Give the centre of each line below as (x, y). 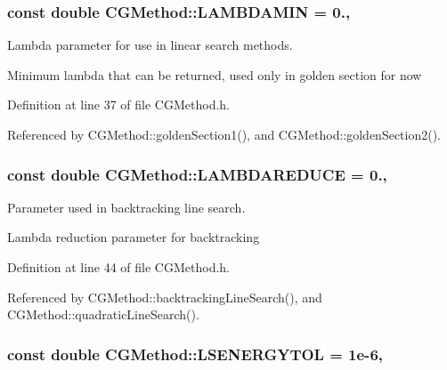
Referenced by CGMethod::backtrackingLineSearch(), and (165, 297)
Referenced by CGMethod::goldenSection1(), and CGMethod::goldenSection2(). (224, 134)
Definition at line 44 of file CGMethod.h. (118, 267)
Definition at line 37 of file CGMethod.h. (118, 105)
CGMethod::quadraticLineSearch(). (103, 314)
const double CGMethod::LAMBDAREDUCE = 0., (197, 174)
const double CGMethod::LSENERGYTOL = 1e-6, (195, 354)
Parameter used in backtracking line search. (126, 207)
